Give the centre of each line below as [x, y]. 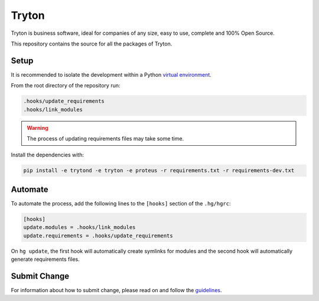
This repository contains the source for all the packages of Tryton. [92, 44]
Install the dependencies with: [47, 155]
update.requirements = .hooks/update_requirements [98, 235]
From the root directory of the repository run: [66, 86]
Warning [38, 127]
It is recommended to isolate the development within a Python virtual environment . [111, 74]
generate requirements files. [45, 259]
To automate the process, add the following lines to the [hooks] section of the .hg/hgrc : [121, 203]
